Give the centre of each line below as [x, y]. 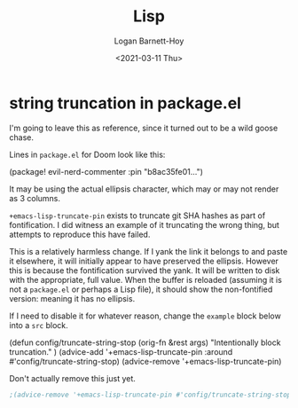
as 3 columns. [35, 198]
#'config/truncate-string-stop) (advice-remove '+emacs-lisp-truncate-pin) [145, 361]
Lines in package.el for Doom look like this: [87, 154]
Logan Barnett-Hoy [149, 41]
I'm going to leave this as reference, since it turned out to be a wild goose [144, 128]
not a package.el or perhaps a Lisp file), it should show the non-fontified [141, 289]
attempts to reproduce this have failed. [80, 234]
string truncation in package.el [125, 103]
